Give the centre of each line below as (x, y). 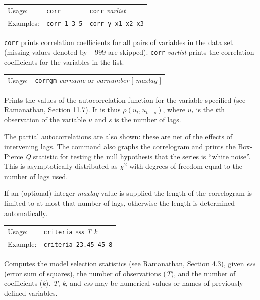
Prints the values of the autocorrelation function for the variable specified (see (125, 99)
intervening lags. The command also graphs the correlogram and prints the (120, 146)
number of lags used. (36, 176)
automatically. (26, 213)
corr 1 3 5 (64, 24)
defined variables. (31, 293)
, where (174, 110)
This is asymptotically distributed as (61, 166)
